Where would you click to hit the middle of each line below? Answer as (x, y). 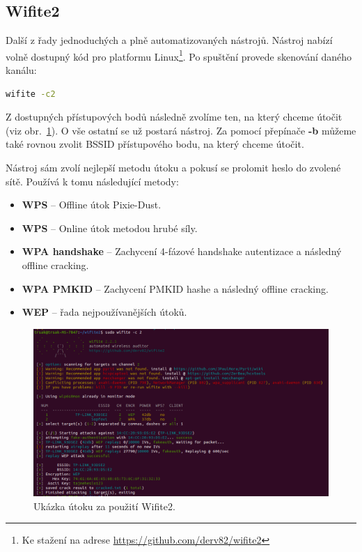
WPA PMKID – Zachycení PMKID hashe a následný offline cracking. (175, 288)
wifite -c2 (31, 94)
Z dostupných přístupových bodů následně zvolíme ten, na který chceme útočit (174, 117)
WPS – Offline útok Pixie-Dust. (92, 205)
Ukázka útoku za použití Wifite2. (104, 506)
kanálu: (21, 70)
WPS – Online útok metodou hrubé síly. (110, 228)
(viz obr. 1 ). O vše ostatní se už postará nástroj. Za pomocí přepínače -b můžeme (181, 130)
